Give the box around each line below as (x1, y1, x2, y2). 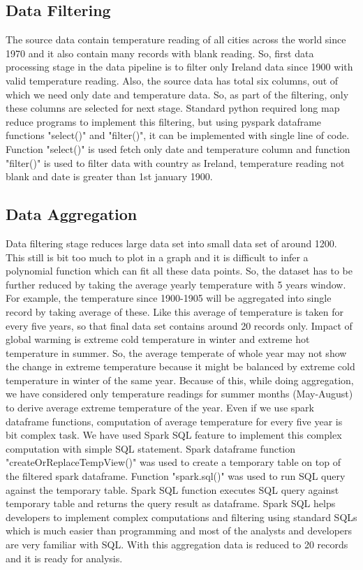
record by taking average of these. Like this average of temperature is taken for (6, 304, 344, 319)
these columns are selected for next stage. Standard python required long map (6, 101, 340, 115)
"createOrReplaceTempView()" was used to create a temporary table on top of (6, 455, 341, 469)
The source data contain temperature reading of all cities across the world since (6, 32, 346, 47)
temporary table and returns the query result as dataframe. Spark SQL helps (6, 496, 336, 511)
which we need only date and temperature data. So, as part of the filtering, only (6, 87, 349, 101)
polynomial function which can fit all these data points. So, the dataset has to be (6, 263, 353, 278)
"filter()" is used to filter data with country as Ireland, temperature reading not (6, 155, 345, 170)
